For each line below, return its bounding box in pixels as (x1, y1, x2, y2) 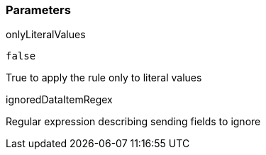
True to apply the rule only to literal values (6, 71, 202, 84)
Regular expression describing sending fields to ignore (6, 115, 261, 128)
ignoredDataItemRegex (6, 93, 113, 106)
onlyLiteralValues (6, 28, 86, 41)
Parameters (6, 3, 71, 17)
